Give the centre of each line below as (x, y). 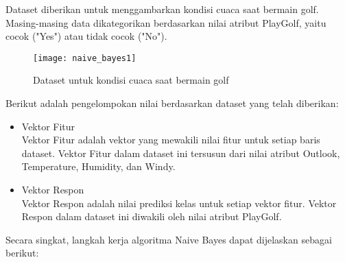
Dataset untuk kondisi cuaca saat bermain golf (131, 80)
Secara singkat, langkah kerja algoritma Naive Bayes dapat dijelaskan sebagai (169, 239)
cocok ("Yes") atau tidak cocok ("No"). (86, 36)
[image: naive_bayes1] (85, 58)
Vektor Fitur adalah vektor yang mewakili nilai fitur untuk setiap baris (171, 140)
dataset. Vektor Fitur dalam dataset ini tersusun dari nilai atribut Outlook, (181, 153)
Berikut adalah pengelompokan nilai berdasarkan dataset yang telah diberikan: (172, 103)
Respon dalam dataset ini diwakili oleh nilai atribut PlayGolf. (152, 216)
